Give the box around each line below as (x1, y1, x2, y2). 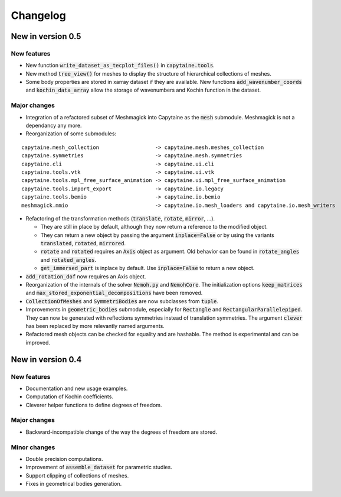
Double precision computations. (25, 456, 103, 462)
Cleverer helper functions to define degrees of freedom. (25, 401, 162, 408)
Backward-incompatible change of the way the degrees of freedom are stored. (25, 428, 218, 436)
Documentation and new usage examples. (25, 385, 128, 392)
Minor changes (11, 443, 55, 451)
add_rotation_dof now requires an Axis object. (25, 272, 146, 280)
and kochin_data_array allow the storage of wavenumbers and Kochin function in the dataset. (25, 86, 261, 94)
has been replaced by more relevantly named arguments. (25, 323, 165, 329)
